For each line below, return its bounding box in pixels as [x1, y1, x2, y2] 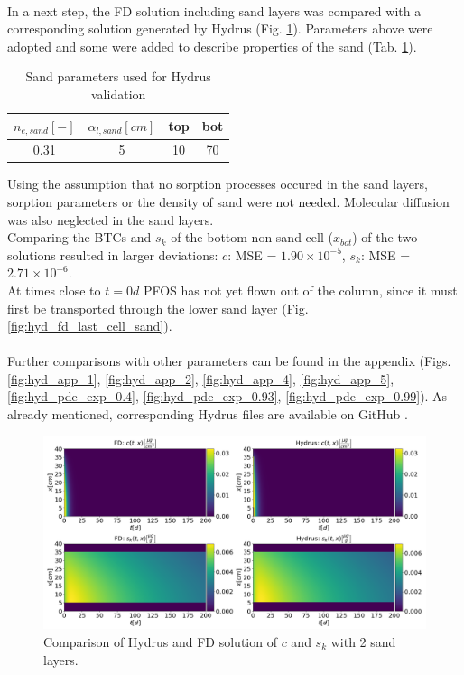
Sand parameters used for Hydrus [25, 67, 211, 86]
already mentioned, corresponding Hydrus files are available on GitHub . [7, 405, 408, 424]
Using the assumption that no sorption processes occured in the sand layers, [7, 174, 428, 193]
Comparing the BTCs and [7, 228, 152, 247]
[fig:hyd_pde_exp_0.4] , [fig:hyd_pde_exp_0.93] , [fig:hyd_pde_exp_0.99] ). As [7, 387, 448, 406]
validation [91, 84, 146, 103]
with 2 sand [330, 632, 396, 651]
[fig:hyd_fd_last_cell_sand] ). [7, 316, 172, 335]
